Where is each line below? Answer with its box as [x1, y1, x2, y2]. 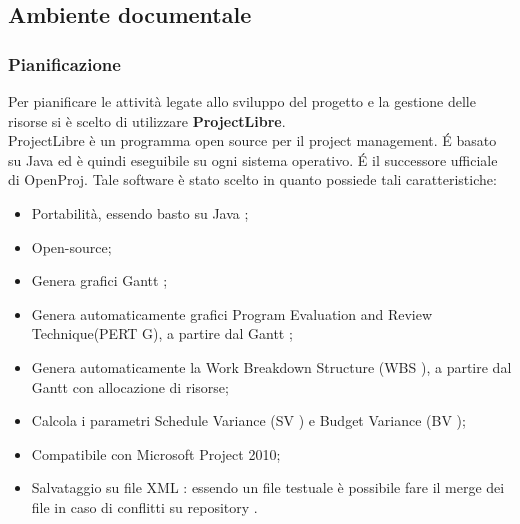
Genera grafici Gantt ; [31, 270, 168, 291]
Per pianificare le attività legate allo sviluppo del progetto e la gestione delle [8, 91, 476, 111]
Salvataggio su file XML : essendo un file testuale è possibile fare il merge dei [31, 477, 505, 498]
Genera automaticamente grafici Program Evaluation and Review [31, 303, 433, 324]
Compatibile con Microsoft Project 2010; [31, 443, 281, 464]
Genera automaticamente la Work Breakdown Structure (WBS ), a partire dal [31, 356, 512, 377]
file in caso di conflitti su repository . [31, 496, 258, 517]
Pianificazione [8, 51, 121, 76]
